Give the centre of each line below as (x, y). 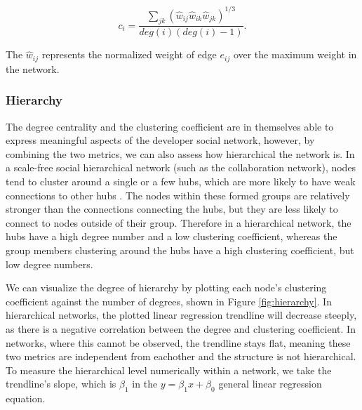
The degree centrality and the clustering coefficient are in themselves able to (170, 126)
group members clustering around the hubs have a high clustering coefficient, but (180, 250)
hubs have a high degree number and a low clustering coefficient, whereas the (172, 236)
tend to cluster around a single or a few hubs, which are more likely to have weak (181, 181)
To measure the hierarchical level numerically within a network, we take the (169, 370)
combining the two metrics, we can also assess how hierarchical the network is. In (180, 153)
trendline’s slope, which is (61, 384)
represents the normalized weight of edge (129, 54)
